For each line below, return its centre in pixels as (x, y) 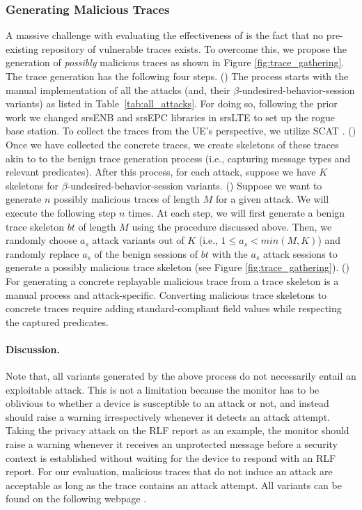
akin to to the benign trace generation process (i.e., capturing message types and (178, 158)
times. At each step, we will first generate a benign (237, 212)
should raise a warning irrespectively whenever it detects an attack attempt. (168, 416)
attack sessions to (300, 253)
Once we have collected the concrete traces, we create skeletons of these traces (172, 144)
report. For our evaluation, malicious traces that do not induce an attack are (169, 471)
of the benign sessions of (146, 253)
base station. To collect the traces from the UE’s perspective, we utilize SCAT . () (181, 131)
